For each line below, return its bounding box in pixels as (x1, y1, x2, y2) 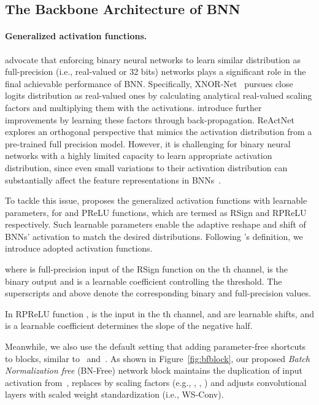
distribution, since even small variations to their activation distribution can (5, 161, 288, 174)
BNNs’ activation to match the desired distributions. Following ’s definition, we (5, 229, 303, 242)
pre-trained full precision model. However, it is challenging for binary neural (5, 137, 291, 150)
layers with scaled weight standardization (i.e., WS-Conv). (5, 388, 224, 401)
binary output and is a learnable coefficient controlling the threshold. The (5, 274, 282, 287)
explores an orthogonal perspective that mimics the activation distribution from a (5, 125, 312, 138)
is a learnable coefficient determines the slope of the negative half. (5, 319, 253, 332)
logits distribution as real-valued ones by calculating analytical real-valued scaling (5, 89, 312, 102)
